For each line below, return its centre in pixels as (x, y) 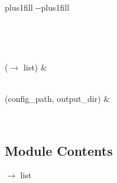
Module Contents (59, 150)
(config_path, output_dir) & (58, 98)
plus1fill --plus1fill (37, 7)
